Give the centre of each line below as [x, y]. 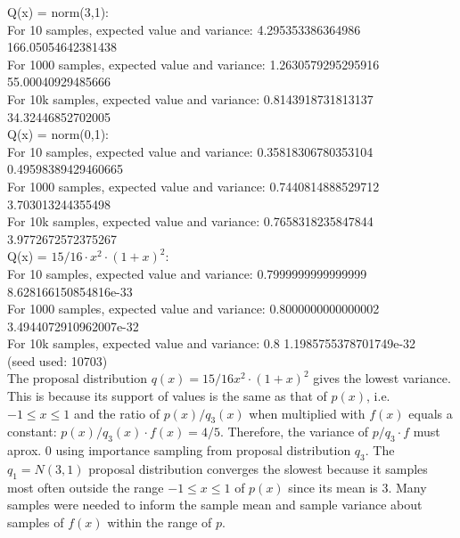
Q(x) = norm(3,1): [58, 12]
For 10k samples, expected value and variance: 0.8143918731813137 [190, 98]
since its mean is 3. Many [357, 487]
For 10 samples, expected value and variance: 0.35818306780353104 [190, 151]
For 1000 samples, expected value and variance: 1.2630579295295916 [193, 64]
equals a [431, 413]
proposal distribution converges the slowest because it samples [258, 469]
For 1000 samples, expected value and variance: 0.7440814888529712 [193, 186]
